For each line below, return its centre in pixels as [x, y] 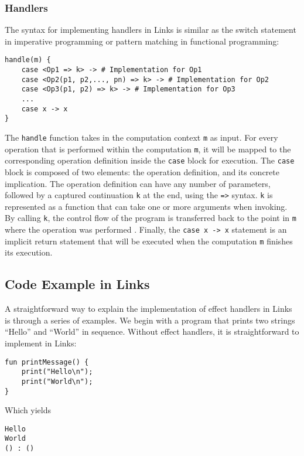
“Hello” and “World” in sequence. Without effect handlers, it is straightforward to [152, 331]
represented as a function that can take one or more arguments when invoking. [146, 206]
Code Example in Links [77, 284]
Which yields [28, 410]
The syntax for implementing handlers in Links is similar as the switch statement [151, 30]
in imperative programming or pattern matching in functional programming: [142, 41]
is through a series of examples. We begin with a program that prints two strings [150, 320]
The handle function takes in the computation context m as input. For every [141, 137]
